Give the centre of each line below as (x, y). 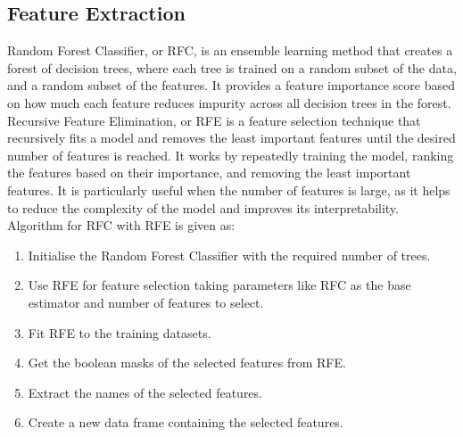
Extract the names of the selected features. (145, 392)
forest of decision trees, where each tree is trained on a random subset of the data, (232, 67)
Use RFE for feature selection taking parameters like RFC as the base (219, 285)
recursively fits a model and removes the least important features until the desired (231, 138)
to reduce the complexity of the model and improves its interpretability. (203, 207)
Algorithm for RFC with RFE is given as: (121, 225)
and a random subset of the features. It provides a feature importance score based (231, 85)
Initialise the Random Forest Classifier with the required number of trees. (229, 255)
